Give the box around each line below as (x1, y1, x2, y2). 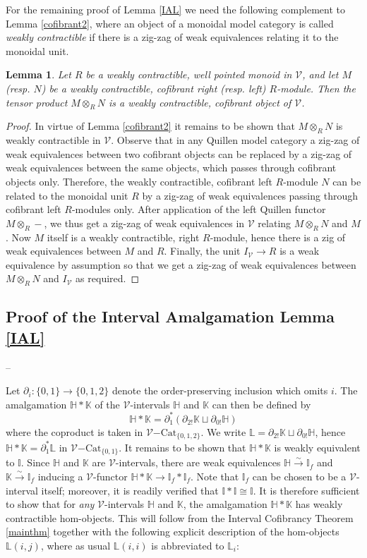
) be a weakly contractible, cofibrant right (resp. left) (41, 80, 266, 95)
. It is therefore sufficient (253, 483, 360, 497)
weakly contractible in (6, 133, 101, 147)
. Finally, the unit (164, 243, 241, 258)
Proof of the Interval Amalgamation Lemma (6, 305, 335, 327)
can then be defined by (212, 396, 311, 411)
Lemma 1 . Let (6, 67, 71, 82)
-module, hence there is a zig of (210, 229, 346, 244)
